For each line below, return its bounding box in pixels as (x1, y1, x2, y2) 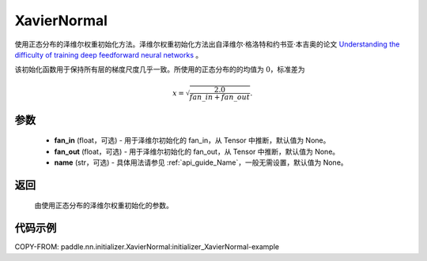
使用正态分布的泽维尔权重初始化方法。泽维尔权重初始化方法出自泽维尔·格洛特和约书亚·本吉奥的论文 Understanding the (14, 39, 400, 49)
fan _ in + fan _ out (189, 93, 251, 102)
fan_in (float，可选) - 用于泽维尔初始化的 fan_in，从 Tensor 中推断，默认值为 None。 (54, 136, 331, 145)
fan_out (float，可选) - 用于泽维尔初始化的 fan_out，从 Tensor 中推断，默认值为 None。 (54, 147, 340, 156)
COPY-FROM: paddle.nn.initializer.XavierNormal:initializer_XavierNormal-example (14, 242, 280, 252)
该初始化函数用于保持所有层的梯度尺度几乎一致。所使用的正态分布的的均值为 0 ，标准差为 (14, 65, 305, 74)
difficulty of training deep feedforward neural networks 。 (14, 50, 203, 59)
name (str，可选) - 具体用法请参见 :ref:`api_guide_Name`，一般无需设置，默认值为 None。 (54, 158, 348, 167)
